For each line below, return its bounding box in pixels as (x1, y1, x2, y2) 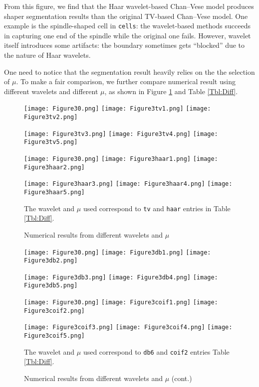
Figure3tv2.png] (24, 114, 78, 121)
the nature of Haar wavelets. (4, 50, 91, 60)
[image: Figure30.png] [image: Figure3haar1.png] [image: (24, 155, 218, 163)
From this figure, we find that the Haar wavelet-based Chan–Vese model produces (4, 1, 254, 11)
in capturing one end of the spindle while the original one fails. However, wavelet (4, 30, 251, 40)
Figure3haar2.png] (24, 163, 85, 171)
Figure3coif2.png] (24, 307, 85, 314)
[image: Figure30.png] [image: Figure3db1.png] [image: (24, 249, 211, 256)
